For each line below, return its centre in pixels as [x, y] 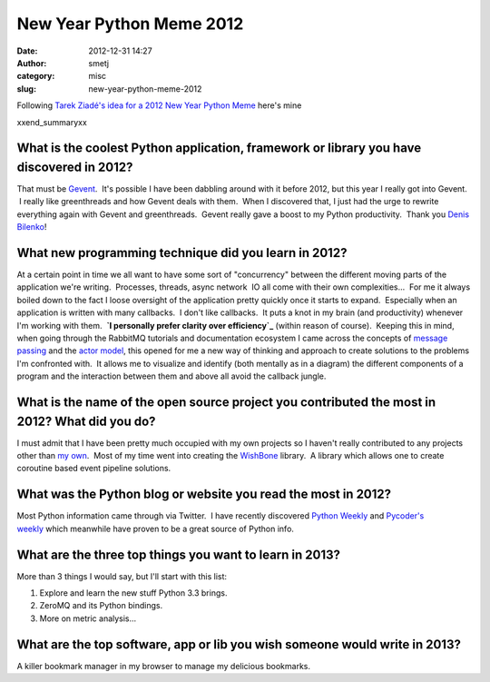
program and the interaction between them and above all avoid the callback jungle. [171, 376]
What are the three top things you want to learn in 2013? [178, 554]
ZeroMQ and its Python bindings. [101, 606]
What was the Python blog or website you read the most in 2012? [204, 494]
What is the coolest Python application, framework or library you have [219, 148]
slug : [26, 89]
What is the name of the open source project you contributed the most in [226, 403]
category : [36, 76]
